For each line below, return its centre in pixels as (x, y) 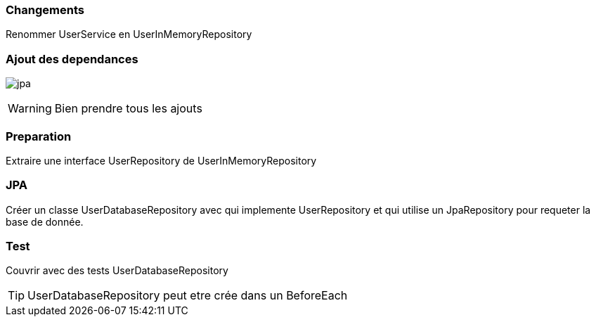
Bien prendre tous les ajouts (128, 109)
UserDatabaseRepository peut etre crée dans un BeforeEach (188, 296)
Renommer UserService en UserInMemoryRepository (129, 34)
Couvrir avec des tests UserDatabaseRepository (117, 271)
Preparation (39, 136)
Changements (45, 10)
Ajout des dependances (72, 59)
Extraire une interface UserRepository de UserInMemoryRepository (161, 160)
